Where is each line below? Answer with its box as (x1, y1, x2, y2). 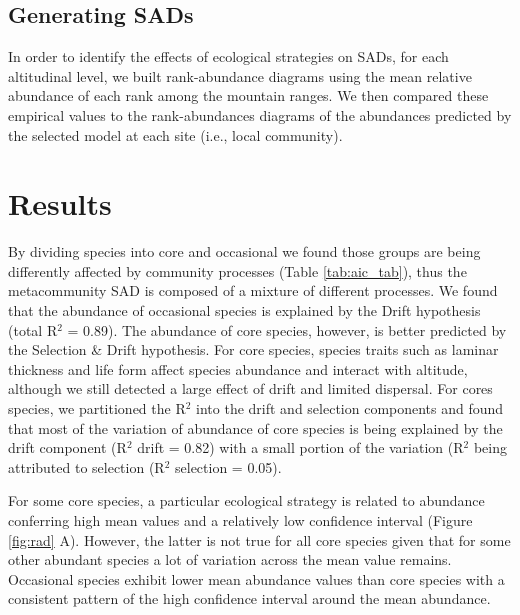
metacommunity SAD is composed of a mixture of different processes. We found (8, 280, 498, 301)
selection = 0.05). (175, 456, 282, 477)
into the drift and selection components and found (196, 398, 504, 419)
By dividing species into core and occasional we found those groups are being (8, 241, 481, 262)
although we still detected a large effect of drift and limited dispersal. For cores (8, 378, 493, 399)
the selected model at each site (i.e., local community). (8, 124, 343, 145)
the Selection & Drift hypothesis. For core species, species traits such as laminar (8, 339, 499, 360)
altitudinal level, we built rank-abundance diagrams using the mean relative (8, 65, 472, 86)
